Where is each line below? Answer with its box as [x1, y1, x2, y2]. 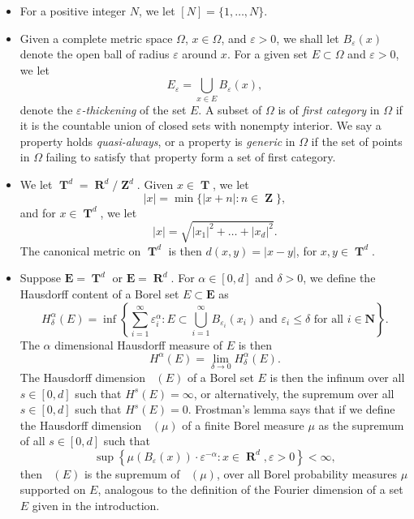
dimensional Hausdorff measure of [54, 336, 223, 353]
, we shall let [276, 29, 339, 46]
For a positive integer [19, 2, 127, 19]
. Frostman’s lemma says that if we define [188, 401, 395, 418]
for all [313, 313, 344, 325]
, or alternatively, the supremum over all [193, 384, 395, 401]
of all [19, 432, 45, 449]
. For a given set [226, 45, 308, 62]
